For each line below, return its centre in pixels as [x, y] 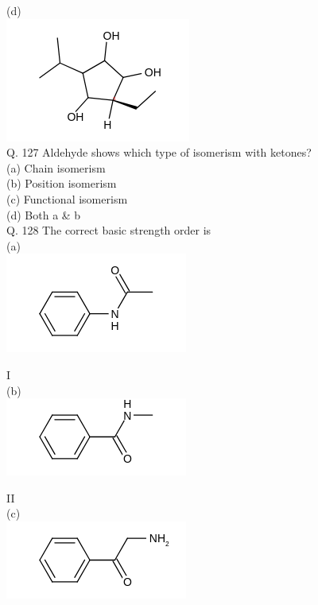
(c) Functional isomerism [67, 198]
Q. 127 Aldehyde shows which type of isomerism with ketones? [159, 152]
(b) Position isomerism [62, 183]
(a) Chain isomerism [56, 167]
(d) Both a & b [44, 214]
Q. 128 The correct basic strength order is [109, 230]
